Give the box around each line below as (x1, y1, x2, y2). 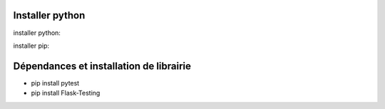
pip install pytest (31, 78, 80, 87)
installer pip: (13, 41, 50, 50)
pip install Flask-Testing (31, 89, 101, 98)
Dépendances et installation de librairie (13, 60, 192, 72)
